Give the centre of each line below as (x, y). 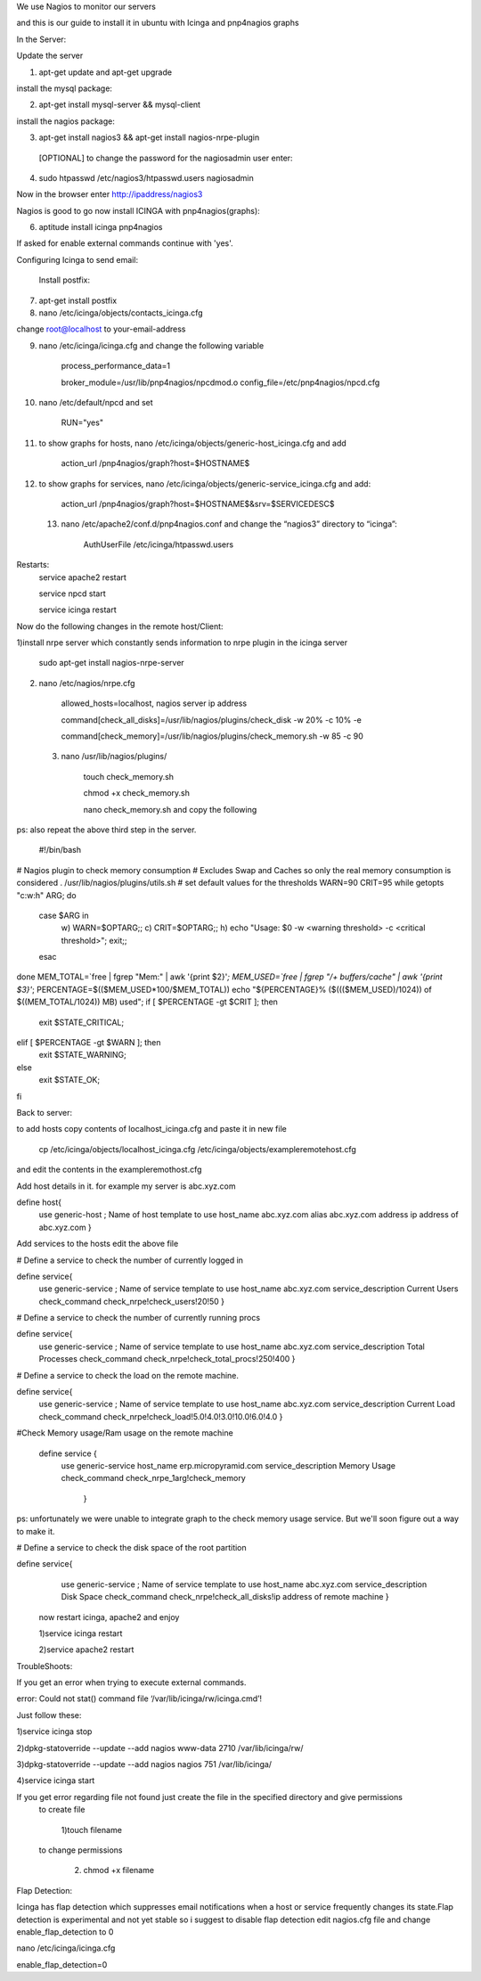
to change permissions (81, 1850)
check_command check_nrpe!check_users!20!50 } (132, 1301)
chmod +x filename (119, 1870)
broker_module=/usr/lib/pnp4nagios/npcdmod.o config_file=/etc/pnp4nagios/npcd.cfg (220, 382)
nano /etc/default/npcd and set (96, 402)
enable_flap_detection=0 (62, 1964)
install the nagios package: (65, 121)
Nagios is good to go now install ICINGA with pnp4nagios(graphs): (138, 210)
